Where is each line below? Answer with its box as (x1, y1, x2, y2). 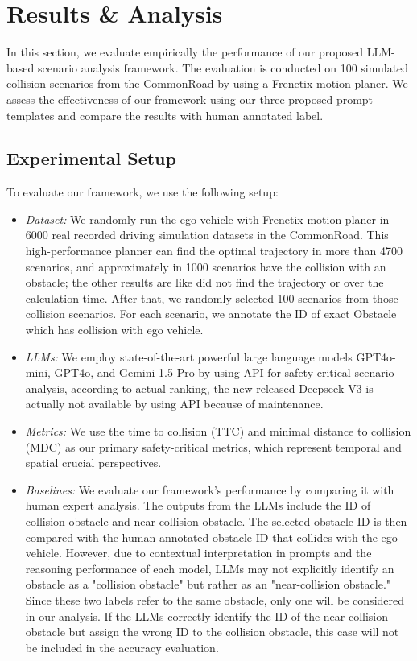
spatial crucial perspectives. (25, 454, 162, 471)
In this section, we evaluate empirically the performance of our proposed (6, 43, 363, 60)
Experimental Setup (6, 146, 176, 171)
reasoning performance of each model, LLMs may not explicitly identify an (25, 560, 394, 576)
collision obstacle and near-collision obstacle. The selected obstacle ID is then (25, 512, 407, 529)
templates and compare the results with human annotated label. (6, 106, 324, 123)
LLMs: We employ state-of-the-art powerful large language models (25, 348, 353, 365)
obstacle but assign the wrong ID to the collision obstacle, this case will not (25, 623, 399, 640)
